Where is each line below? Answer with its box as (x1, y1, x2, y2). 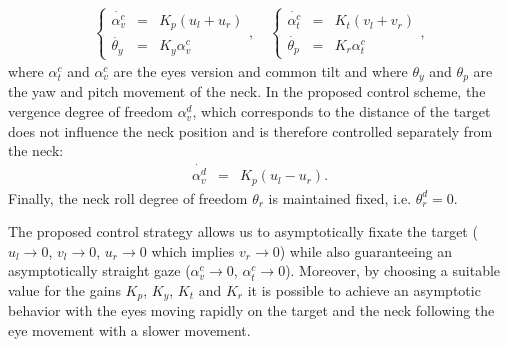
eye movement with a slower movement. (8, 320, 251, 341)
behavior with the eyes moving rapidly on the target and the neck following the (8, 300, 495, 321)
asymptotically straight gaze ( (8, 260, 191, 281)
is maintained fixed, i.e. (268, 187, 412, 208)
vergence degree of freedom (8, 101, 173, 122)
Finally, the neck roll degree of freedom (8, 187, 248, 208)
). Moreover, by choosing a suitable (285, 260, 501, 281)
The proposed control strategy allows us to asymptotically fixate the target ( (8, 221, 478, 242)
